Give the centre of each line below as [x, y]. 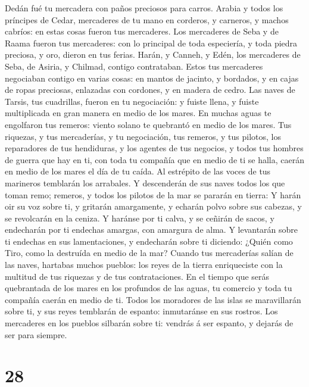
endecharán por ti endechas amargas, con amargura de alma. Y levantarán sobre [152, 230]
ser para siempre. [36, 334]
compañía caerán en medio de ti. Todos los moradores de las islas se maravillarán [153, 299]
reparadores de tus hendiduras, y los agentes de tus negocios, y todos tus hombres [154, 148]
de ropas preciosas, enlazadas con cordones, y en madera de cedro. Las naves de [150, 90]
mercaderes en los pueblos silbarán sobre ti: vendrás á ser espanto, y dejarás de [149, 323]
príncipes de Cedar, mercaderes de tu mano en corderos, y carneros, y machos [147, 19]
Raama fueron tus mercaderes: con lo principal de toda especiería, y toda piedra [151, 43]
